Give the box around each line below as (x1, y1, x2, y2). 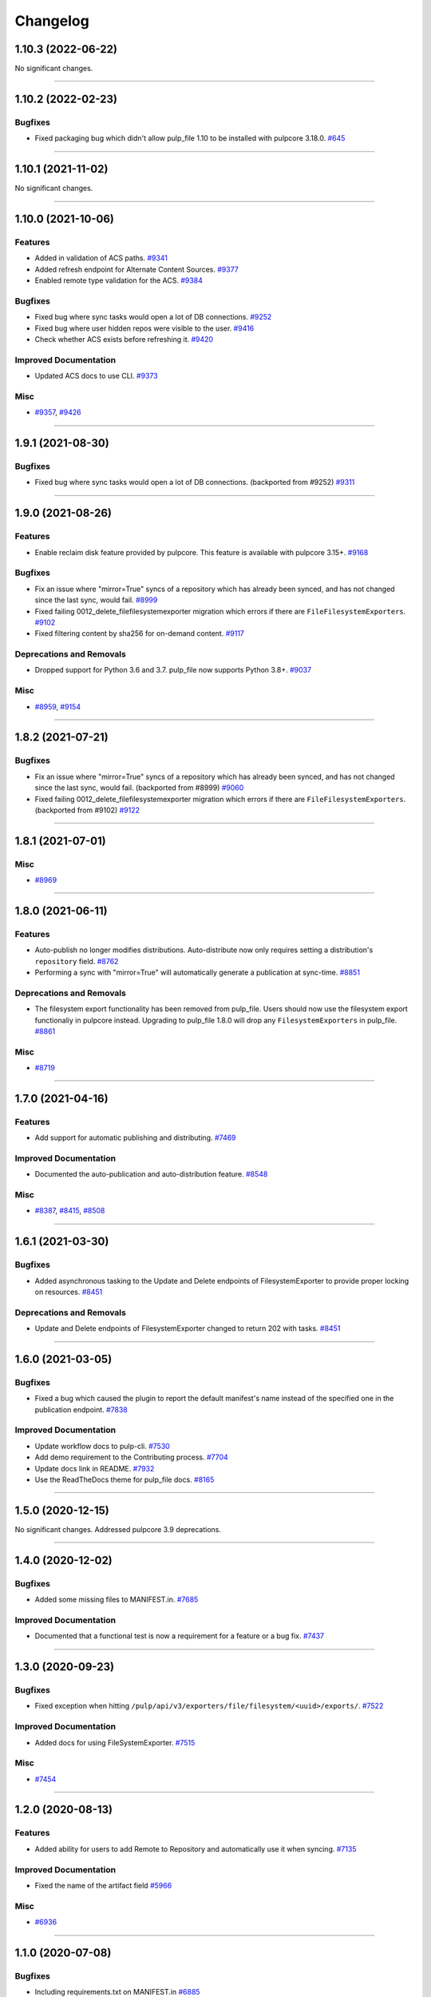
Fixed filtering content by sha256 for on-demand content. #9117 (34, 629, 245, 638)
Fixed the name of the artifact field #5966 (34, 1880, 172, 1890)
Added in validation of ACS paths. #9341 (34, 253, 168, 263)
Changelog (14, 12, 89, 30)
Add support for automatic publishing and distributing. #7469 (34, 1133, 236, 1142)
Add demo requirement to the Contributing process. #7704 (34, 1452, 229, 1462)
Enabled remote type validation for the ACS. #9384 (34, 276, 204, 285)
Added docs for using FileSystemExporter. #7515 (34, 1737, 196, 1747)
